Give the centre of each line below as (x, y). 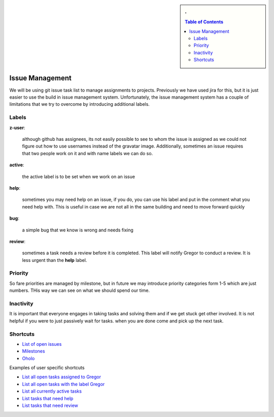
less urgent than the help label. (55, 260)
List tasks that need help (48, 398)
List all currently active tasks (52, 391)
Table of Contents (204, 22)
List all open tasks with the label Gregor (63, 384)
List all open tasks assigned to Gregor (62, 377)
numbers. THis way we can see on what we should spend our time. (79, 290)
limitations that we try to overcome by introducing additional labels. (79, 104)
